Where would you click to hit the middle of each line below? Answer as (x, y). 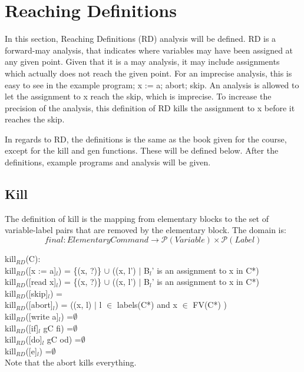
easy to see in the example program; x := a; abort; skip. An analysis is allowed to (152, 84)
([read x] (41, 282)
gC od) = (64, 339)
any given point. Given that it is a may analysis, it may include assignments (142, 62)
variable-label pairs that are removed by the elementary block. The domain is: (146, 230)
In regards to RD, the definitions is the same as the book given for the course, (146, 139)
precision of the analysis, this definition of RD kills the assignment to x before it (150, 107)
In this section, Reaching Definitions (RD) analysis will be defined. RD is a (141, 39)
